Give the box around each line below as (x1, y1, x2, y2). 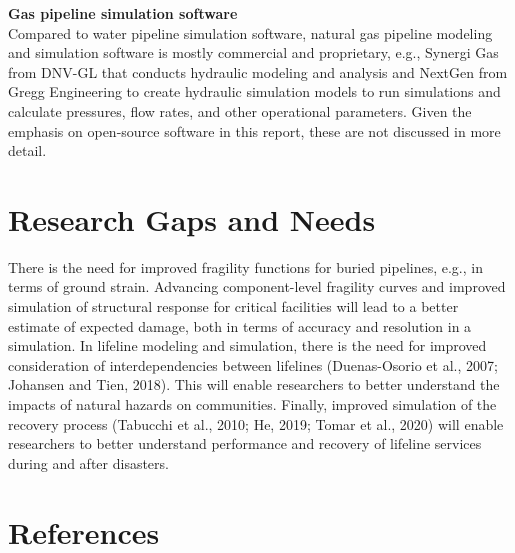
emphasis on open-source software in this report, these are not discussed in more (8, 120, 501, 141)
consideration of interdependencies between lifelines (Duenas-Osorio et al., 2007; (8, 354, 498, 375)
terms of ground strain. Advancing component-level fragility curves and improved (8, 276, 506, 297)
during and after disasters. (8, 452, 169, 473)
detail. (8, 140, 47, 161)
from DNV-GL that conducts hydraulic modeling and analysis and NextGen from (8, 61, 508, 82)
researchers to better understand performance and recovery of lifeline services (8, 433, 482, 454)
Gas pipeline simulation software (8, 3, 238, 23)
